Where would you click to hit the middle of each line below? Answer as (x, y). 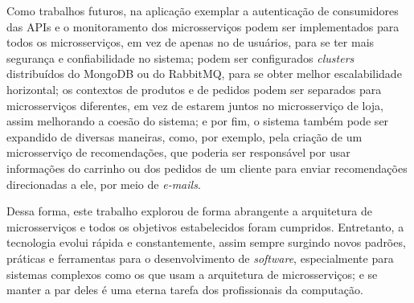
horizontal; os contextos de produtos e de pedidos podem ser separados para (194, 89)
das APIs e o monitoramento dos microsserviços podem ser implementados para (203, 26)
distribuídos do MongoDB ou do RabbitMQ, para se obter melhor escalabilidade (204, 74)
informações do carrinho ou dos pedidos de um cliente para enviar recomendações (207, 168)
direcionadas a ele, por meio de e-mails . (104, 184)
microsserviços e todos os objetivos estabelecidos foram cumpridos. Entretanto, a (205, 226)
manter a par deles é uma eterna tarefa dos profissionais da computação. (185, 290)
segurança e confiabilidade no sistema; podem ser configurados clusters (180, 57)
